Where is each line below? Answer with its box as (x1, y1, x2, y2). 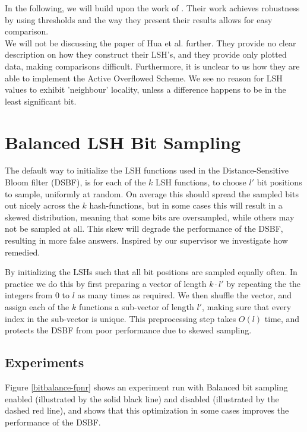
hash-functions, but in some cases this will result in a (89, 199, 283, 212)
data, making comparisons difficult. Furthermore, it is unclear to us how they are (5, 59, 300, 72)
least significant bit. (5, 94, 77, 107)
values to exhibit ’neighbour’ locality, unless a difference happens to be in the (5, 83, 286, 96)
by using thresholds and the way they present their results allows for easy (5, 13, 273, 26)
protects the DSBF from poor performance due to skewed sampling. (5, 324, 252, 336)
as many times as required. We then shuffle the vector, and (77, 289, 292, 301)
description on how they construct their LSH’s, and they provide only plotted (5, 48, 287, 61)
